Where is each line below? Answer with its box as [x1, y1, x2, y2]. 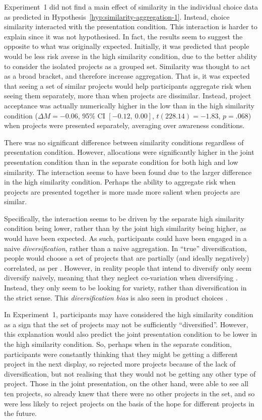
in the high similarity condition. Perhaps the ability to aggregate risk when [4, 176, 236, 187]
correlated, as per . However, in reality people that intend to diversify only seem [4, 262, 251, 273]
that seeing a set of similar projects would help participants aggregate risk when [4, 80, 251, 91]
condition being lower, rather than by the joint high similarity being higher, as [4, 223, 247, 233]
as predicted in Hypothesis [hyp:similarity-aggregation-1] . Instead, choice [4, 11, 230, 22]
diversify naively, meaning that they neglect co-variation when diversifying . [4, 272, 238, 283]
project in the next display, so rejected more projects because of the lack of [4, 358, 236, 369]
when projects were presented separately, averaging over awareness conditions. [4, 120, 245, 131]
